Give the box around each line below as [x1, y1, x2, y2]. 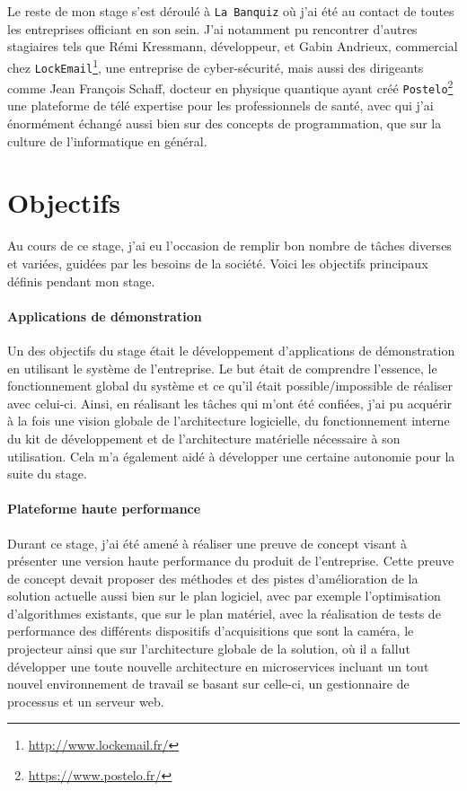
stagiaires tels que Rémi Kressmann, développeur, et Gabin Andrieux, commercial [7, 37, 458, 56]
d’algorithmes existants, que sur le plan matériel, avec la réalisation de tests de [7, 603, 441, 622]
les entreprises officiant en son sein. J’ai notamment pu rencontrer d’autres [7, 19, 418, 38]
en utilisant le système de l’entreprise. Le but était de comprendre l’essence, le [7, 358, 437, 377]
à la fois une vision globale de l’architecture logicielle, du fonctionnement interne [7, 411, 450, 430]
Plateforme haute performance [7, 499, 201, 518]
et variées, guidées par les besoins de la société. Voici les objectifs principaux [7, 253, 428, 272]
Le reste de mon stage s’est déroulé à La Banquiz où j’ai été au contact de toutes [7, 2, 454, 20]
